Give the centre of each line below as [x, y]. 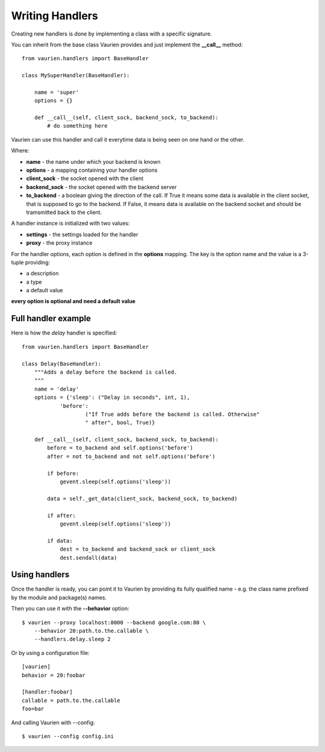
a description [42, 274]
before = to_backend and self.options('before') [120, 448]
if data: [60, 540]
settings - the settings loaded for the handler [82, 234]
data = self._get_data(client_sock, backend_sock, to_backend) [142, 498]
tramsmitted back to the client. [64, 212]
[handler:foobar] [47, 692]
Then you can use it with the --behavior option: [70, 609]
